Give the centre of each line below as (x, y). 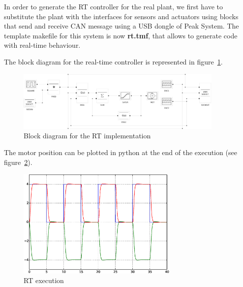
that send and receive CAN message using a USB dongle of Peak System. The (121, 26)
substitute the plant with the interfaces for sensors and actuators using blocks (121, 16)
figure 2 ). (18, 162)
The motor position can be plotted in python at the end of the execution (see (121, 152)
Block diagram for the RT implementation (87, 136)
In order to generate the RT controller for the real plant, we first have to (114, 6)
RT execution (44, 280)
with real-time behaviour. (42, 45)
